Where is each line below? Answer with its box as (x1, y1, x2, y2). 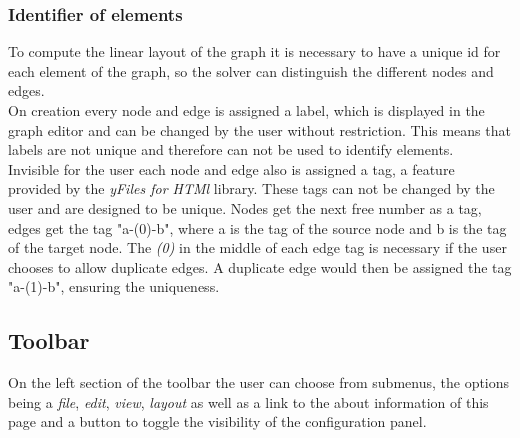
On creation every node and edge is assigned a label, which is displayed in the (8, 100, 485, 120)
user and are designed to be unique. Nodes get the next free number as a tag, (8, 197, 482, 218)
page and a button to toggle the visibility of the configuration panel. (8, 411, 427, 432)
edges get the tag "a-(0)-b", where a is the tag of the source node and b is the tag (8, 217, 507, 238)
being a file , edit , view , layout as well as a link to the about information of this (8, 391, 489, 412)
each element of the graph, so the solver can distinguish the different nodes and (8, 60, 494, 81)
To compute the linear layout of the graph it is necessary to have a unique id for (8, 41, 501, 62)
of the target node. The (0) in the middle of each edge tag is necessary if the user (8, 237, 507, 258)
